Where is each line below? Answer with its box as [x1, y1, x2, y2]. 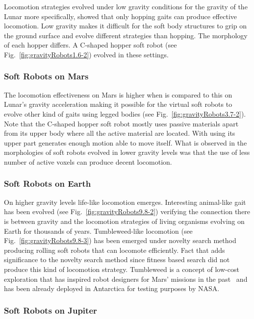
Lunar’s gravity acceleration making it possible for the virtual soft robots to [4, 99, 232, 109]
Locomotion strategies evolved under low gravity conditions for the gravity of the [4, 1, 248, 11]
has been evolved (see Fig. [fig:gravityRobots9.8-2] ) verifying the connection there [4, 206, 251, 217]
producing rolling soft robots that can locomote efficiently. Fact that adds [4, 245, 225, 255]
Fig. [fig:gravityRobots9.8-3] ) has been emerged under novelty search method [4, 235, 236, 245]
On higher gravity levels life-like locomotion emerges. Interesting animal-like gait [4, 196, 246, 207]
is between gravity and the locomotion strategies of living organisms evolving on [4, 216, 245, 226]
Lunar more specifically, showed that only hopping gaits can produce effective [4, 11, 237, 21]
